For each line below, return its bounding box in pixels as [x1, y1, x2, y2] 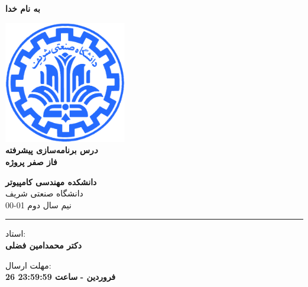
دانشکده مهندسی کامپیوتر [5, 175, 97, 188]
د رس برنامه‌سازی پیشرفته [5, 144, 98, 156]
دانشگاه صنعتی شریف [5, 187, 83, 199]
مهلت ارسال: [5, 259, 51, 271]
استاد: [5, 227, 26, 240]
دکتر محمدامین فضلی [5, 238, 82, 251]
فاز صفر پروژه [5, 155, 57, 167]
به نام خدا [5, 2, 40, 14]
